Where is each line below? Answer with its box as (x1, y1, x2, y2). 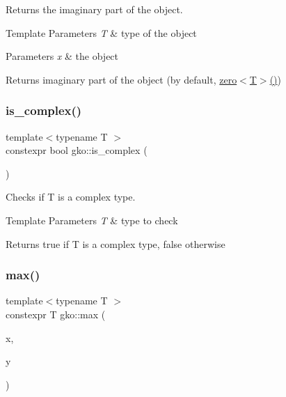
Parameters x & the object (6, 49, 119, 63)
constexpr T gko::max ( (6, 306, 106, 321)
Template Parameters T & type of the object (6, 25, 197, 40)
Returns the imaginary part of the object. (6, 2, 183, 16)
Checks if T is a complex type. (6, 189, 136, 204)
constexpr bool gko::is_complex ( (6, 143, 148, 157)
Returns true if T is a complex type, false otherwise (6, 236, 225, 251)
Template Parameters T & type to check (6, 212, 178, 227)
